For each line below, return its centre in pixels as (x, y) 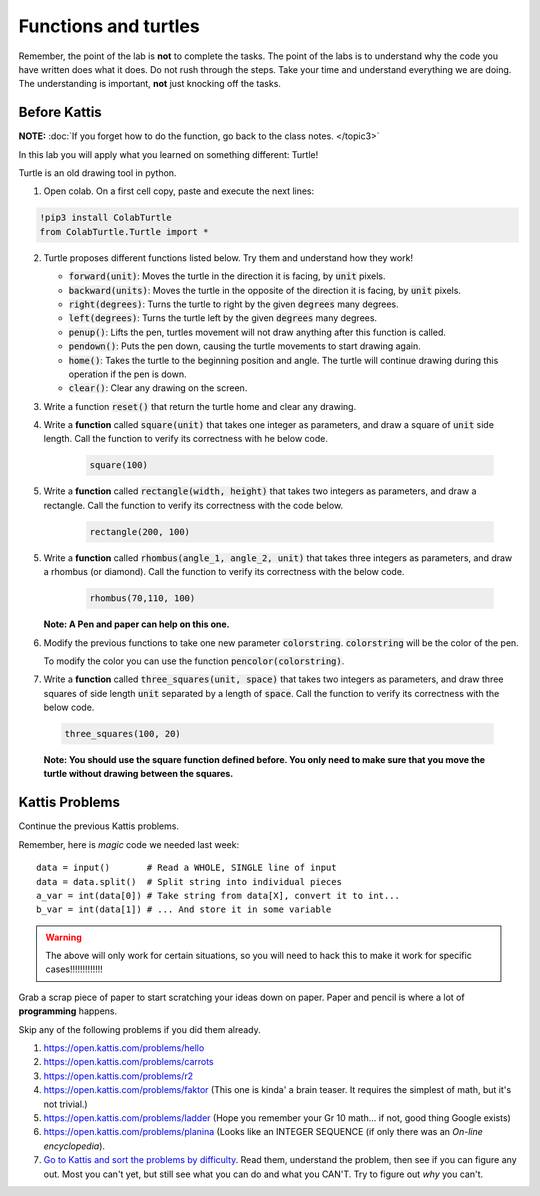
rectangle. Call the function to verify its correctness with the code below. (193, 505)
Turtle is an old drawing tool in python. (97, 173)
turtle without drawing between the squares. (138, 774)
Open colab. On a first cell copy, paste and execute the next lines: (179, 191)
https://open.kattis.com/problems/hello (124, 1048)
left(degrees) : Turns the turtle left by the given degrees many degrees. (223, 318)
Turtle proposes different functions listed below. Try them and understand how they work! (228, 257)
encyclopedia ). (74, 1146)
